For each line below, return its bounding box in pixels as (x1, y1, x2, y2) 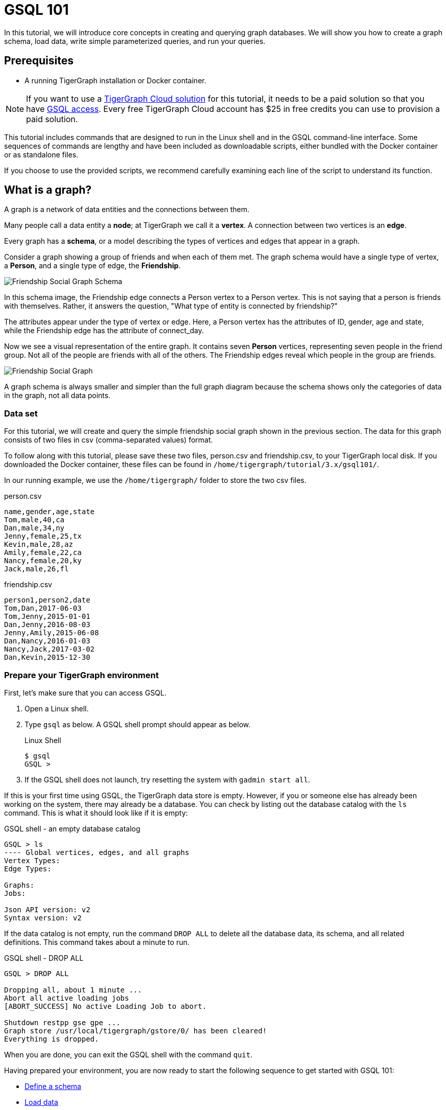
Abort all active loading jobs (4, 993, 129, 1002)
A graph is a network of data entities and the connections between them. (4, 205, 250, 214)
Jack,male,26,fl (4, 565, 69, 573)
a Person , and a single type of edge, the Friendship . (4, 261, 181, 270)
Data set (4, 408, 38, 419)
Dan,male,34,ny (4, 524, 65, 533)
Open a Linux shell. (25, 704, 89, 713)
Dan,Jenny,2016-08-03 (4, 620, 90, 629)
